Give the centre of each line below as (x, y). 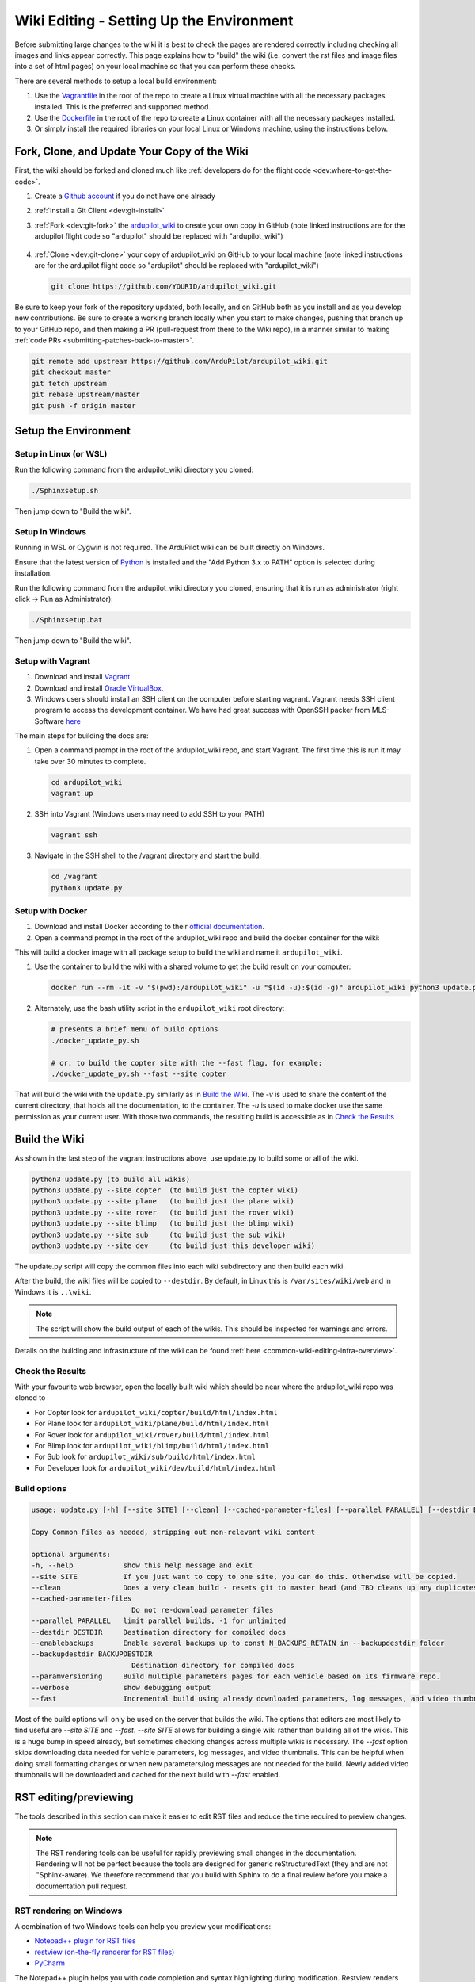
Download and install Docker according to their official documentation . (150, 927)
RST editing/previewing (74, 1797)
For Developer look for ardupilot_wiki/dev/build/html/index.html (156, 1467)
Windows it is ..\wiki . (53, 1291)
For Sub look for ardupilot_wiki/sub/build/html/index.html (145, 1457)
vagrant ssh (74, 835)
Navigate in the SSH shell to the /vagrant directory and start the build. (148, 855)
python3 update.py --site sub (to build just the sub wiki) (159, 1234)
